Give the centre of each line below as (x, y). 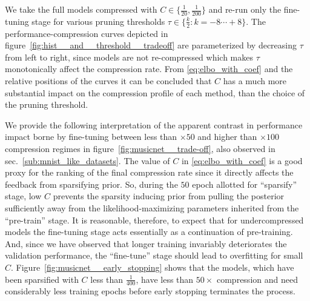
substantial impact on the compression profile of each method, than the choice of (155, 92)
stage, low (23, 196)
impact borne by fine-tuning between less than (91, 137)
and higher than (227, 137)
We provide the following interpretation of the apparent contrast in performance (154, 124)
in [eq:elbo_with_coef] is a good (242, 160)
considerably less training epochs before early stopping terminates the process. (150, 291)
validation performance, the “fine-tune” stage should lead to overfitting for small (154, 255)
